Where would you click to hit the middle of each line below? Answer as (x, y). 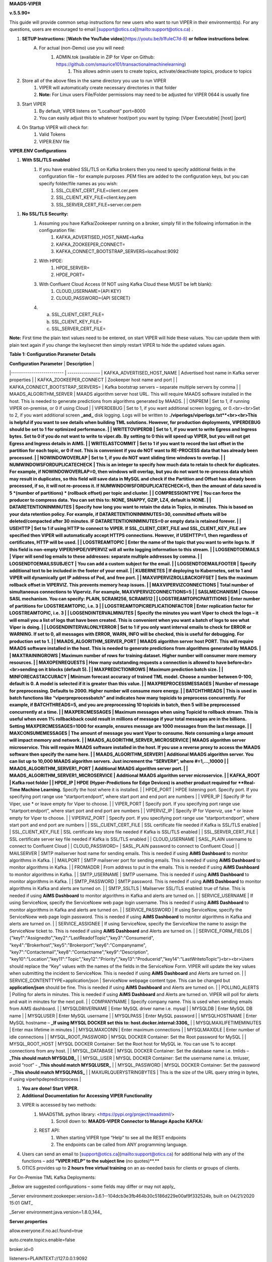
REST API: (49, 1130)
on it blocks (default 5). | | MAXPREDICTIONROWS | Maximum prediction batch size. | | (131, 669)
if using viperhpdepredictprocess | (45, 1079)
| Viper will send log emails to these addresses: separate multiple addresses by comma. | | (106, 557)
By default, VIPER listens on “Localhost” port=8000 (92, 111)
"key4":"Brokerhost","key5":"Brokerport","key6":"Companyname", (78, 945)
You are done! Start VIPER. (50, 1088)
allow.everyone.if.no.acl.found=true (46, 1231)
